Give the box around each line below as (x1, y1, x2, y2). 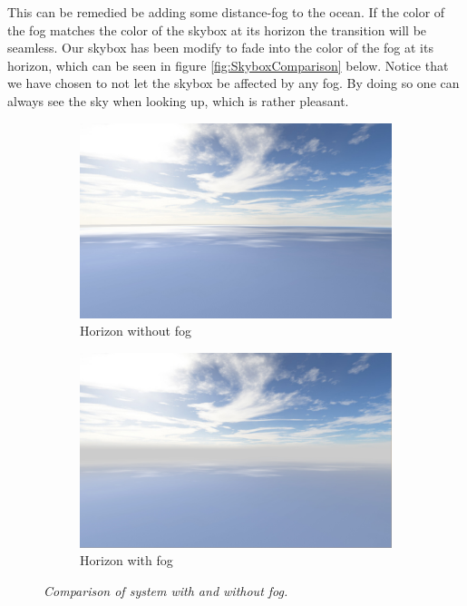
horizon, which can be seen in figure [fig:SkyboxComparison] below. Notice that (7, 55, 449, 74)
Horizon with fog (80, 551, 173, 570)
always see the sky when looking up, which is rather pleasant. (7, 91, 349, 110)
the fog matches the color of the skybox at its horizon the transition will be (7, 20, 427, 39)
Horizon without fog (80, 321, 191, 340)
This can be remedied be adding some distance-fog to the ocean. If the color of (7, 3, 445, 21)
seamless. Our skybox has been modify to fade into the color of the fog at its (7, 38, 433, 57)
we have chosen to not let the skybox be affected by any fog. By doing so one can (7, 73, 460, 93)
